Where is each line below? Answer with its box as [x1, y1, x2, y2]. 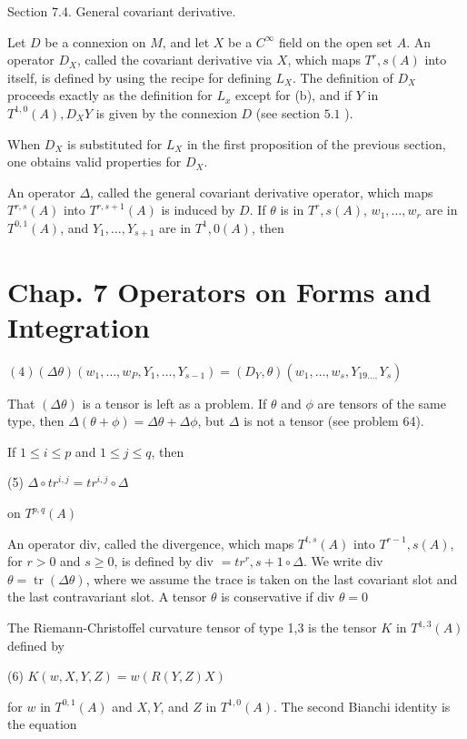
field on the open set [279, 32, 392, 51]
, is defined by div [114, 552, 214, 571]
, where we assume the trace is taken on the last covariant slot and [85, 569, 458, 588]
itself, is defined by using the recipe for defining [7, 67, 272, 86]
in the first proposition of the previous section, [186, 134, 446, 153]
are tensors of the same [317, 393, 446, 412]
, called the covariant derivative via [76, 50, 273, 69]
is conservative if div [221, 587, 335, 606]
